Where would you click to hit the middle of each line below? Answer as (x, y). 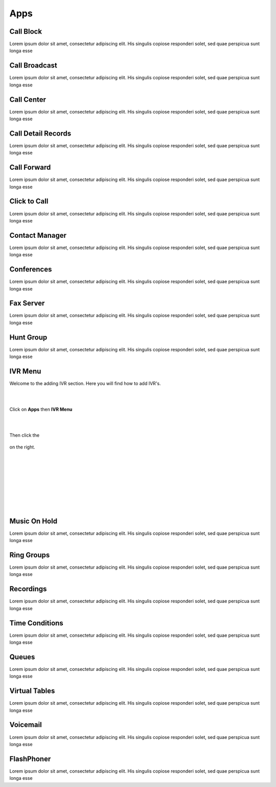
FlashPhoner (30, 759)
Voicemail (26, 725)
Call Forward (30, 167)
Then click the (25, 435)
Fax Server (27, 303)
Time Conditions (36, 623)
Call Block (26, 31)
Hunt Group (28, 337)
